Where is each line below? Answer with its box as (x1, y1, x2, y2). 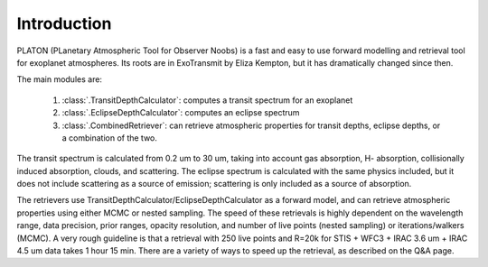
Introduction (16, 14, 112, 33)
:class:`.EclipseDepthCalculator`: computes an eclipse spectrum (61, 107, 300, 118)
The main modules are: (16, 74, 103, 85)
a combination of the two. (61, 132, 158, 143)
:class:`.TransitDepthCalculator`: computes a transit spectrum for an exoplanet (61, 95, 353, 106)
